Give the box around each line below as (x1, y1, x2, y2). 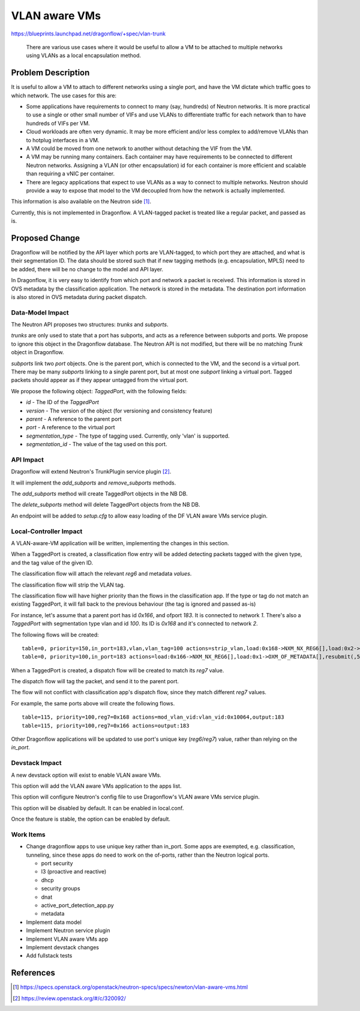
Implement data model (26, 919, 82, 926)
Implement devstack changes (26, 943, 99, 951)
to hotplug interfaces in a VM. (26, 136, 100, 143)
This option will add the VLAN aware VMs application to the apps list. (11, 782, 182, 789)
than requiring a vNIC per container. (26, 170, 115, 177)
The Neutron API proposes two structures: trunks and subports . (11, 321, 169, 328)
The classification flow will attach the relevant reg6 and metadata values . (11, 570, 192, 578)
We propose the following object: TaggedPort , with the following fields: (11, 387, 187, 394)
